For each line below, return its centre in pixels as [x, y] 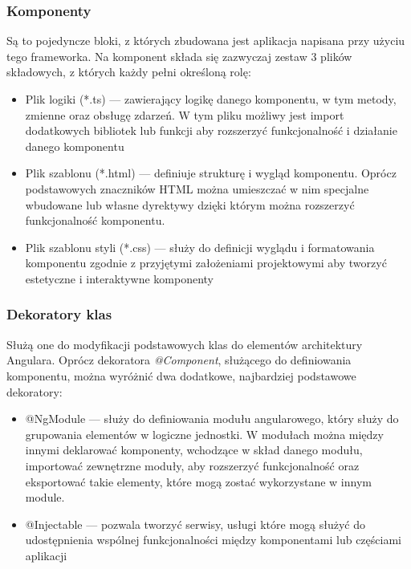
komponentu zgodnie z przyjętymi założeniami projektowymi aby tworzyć [206, 263]
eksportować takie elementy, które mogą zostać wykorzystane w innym [198, 481]
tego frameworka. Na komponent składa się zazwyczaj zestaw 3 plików [179, 56]
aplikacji [46, 555]
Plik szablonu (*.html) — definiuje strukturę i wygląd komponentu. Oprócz [211, 173]
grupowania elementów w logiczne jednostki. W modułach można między [204, 434]
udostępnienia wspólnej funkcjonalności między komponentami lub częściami [213, 540]
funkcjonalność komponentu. [95, 220]
